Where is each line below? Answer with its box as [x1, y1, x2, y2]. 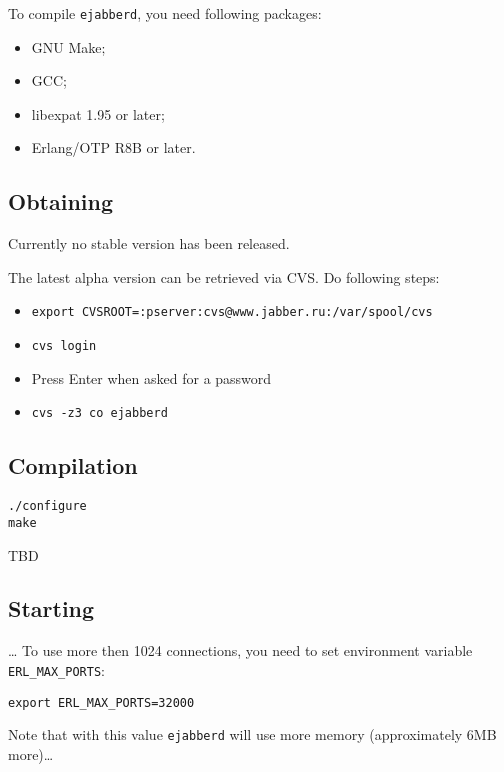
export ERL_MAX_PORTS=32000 [8, 695, 195, 710]
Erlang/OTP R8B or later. [31, 137, 196, 158]
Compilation [8, 450, 138, 481]
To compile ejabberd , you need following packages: [8, 3, 322, 23]
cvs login [31, 339, 97, 354]
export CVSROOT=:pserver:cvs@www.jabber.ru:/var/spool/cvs [31, 305, 433, 320]
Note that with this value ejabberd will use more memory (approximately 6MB [8, 724, 497, 745]
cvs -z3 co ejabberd [31, 406, 168, 421]
